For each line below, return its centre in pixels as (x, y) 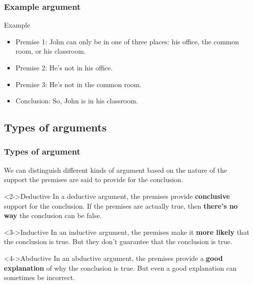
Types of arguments (56, 127)
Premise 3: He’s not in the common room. (79, 84)
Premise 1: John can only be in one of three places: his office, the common (127, 41)
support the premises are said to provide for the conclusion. (94, 179)
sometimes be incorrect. (40, 277)
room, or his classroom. (51, 51)
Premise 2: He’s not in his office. (64, 67)
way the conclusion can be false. (53, 215)
